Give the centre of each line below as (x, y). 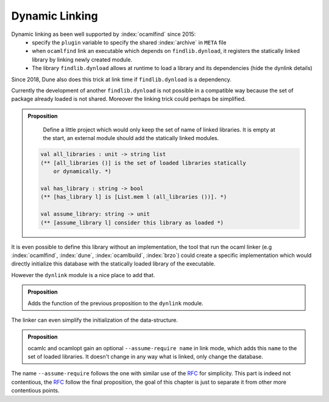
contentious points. (36, 390)
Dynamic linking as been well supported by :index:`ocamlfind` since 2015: (104, 34)
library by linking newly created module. (82, 59)
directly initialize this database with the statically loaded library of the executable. (113, 264)
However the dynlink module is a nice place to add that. (83, 275)
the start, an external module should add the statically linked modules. (131, 138)
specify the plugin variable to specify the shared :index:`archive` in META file (129, 42)
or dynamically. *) (83, 171)
